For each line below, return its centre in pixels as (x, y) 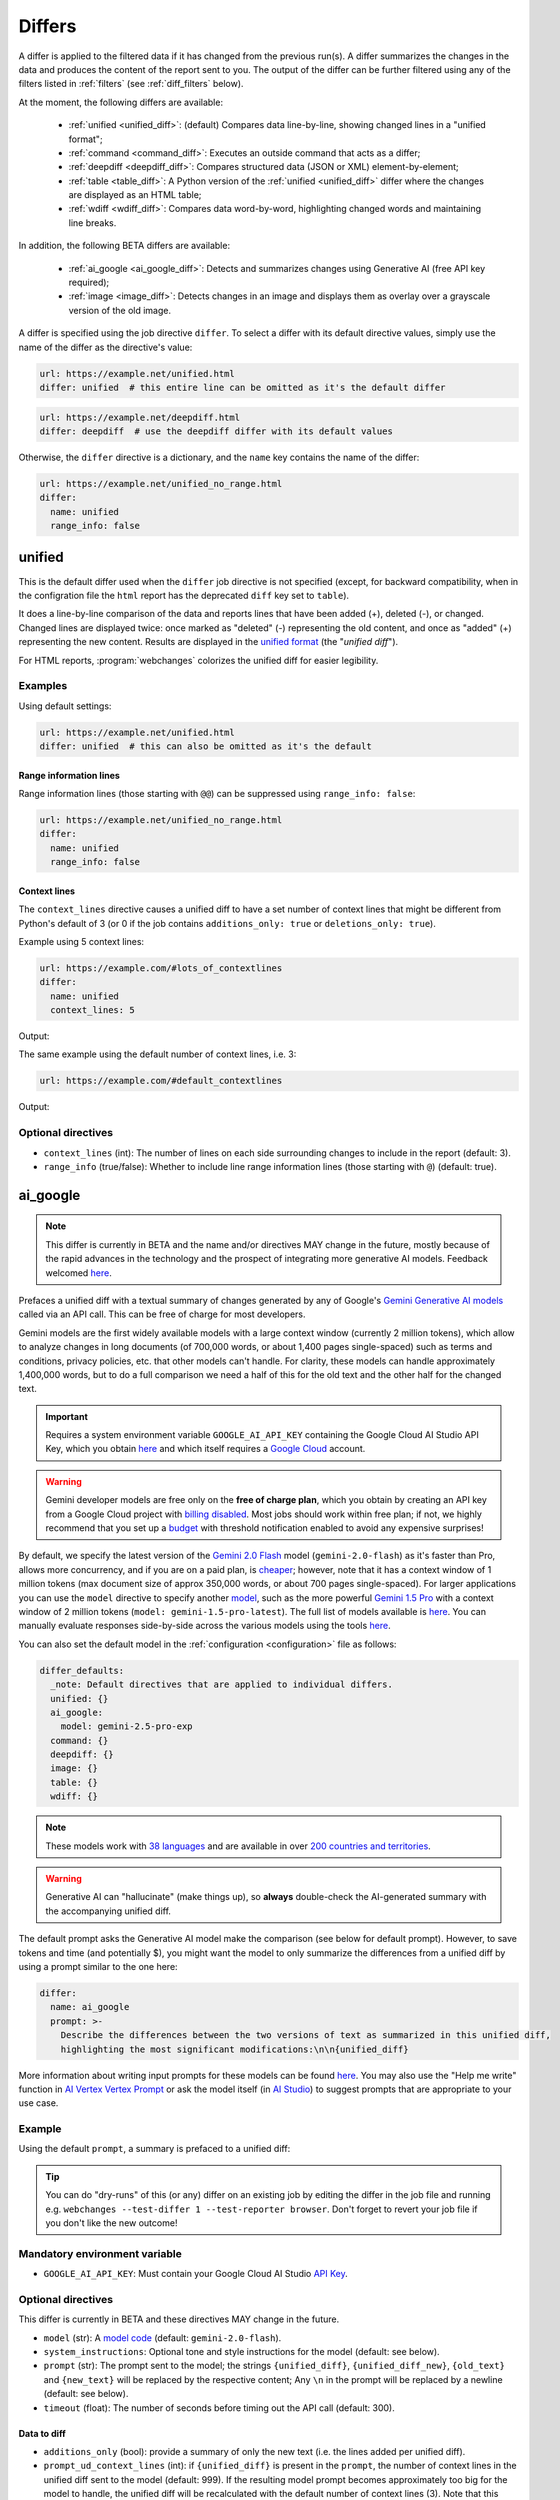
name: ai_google (90, 2007)
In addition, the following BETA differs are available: (124, 246)
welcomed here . (78, 1272)
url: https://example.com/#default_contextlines (161, 1081)
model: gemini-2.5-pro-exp (127, 1726)
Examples (43, 686)
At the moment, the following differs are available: (121, 102)
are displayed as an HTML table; (135, 195)
